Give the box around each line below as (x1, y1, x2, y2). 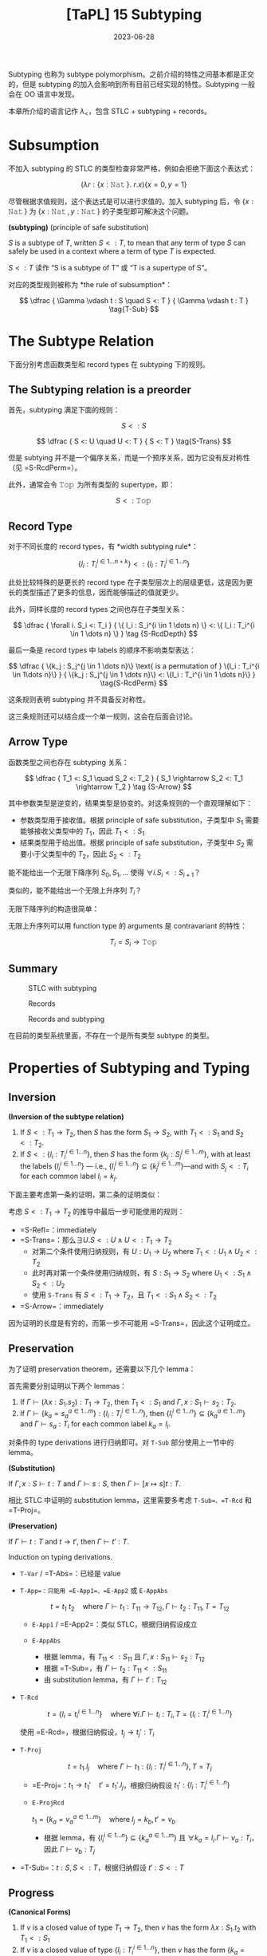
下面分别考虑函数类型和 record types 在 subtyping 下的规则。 (8, 359, 210, 369)
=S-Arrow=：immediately (19, 1301, 104, 1311)
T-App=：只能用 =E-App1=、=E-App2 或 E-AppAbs (19, 1585, 168, 1595)
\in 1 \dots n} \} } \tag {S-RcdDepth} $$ (70, 629, 198, 638)
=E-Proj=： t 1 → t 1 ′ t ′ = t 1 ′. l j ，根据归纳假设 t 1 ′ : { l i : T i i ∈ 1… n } (31, 1779, 230, 1792)
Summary (8, 962, 58, 976)
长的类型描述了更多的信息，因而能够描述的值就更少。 (8, 587, 183, 597)
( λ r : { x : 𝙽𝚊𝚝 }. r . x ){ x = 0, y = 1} (80, 179, 187, 189)
